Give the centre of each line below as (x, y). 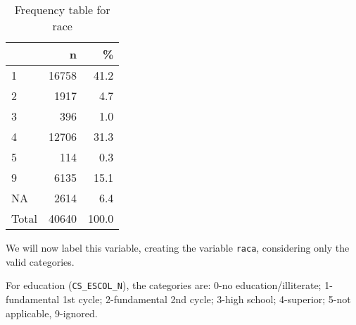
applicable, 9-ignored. (52, 313)
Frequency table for (62, 10)
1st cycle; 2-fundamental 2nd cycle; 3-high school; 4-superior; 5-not (206, 299)
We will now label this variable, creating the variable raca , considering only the (178, 247)
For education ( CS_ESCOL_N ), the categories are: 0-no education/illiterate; (164, 285)
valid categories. (40, 261)
